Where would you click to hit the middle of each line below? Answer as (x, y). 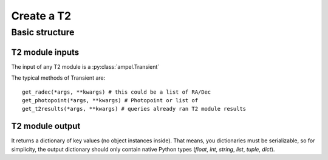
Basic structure (43, 32)
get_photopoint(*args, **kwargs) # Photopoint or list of (110, 100)
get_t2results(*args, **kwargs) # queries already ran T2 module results (134, 109)
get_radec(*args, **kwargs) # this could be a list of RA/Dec (117, 92)
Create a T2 (41, 16)
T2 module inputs (45, 52)
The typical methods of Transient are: (58, 78)
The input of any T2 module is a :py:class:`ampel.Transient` (85, 66)
